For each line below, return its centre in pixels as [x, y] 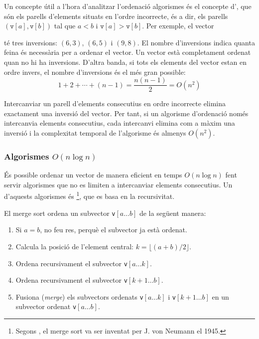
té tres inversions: [31, 42]
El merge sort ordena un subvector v [60, 213]
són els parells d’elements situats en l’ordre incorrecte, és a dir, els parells [116, 16]
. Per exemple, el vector [178, 26]
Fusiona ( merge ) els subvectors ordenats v [79, 296]
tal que [65, 26]
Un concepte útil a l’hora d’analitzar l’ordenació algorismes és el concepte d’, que [128, 6]
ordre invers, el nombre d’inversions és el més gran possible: [95, 72]
